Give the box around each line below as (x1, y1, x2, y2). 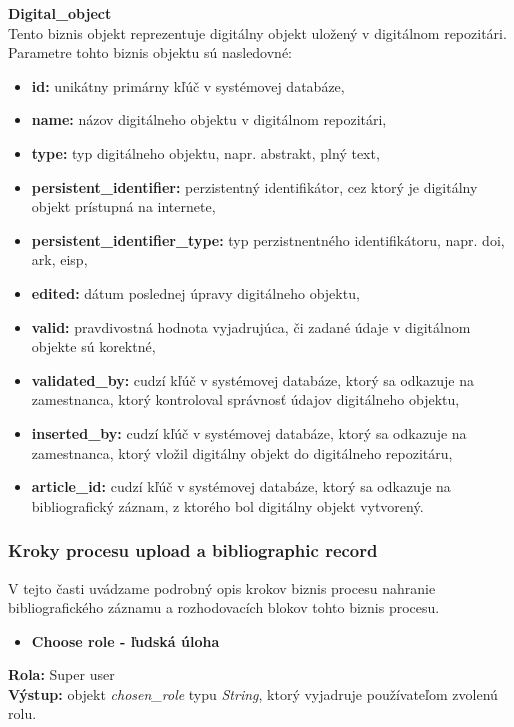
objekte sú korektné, (31, 336, 156, 357)
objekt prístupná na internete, (31, 196, 216, 217)
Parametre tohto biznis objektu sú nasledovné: (8, 42, 293, 63)
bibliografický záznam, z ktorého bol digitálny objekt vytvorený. (31, 495, 424, 516)
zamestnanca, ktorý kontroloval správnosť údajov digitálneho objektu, (31, 389, 460, 410)
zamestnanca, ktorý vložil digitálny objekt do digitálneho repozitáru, (31, 442, 453, 463)
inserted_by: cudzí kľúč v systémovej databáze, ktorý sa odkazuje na (31, 422, 467, 443)
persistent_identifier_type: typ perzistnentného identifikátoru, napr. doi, (31, 229, 505, 250)
